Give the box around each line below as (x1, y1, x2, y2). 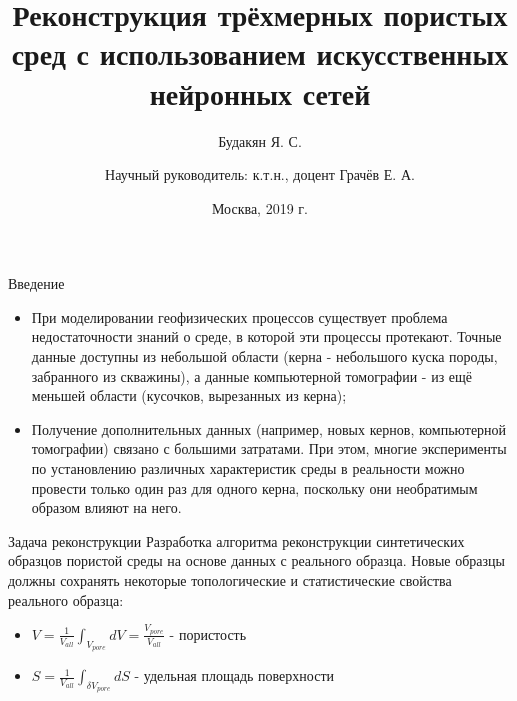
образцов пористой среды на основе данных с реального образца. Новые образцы (8, 550, 505, 571)
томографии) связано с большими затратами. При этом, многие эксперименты (31, 438, 507, 459)
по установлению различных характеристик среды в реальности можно (31, 458, 465, 479)
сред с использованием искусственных (11, 33, 509, 74)
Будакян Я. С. (218, 130, 302, 151)
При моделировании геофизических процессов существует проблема (31, 306, 448, 327)
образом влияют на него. (31, 497, 182, 518)
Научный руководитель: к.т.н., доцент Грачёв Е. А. (105, 164, 415, 185)
